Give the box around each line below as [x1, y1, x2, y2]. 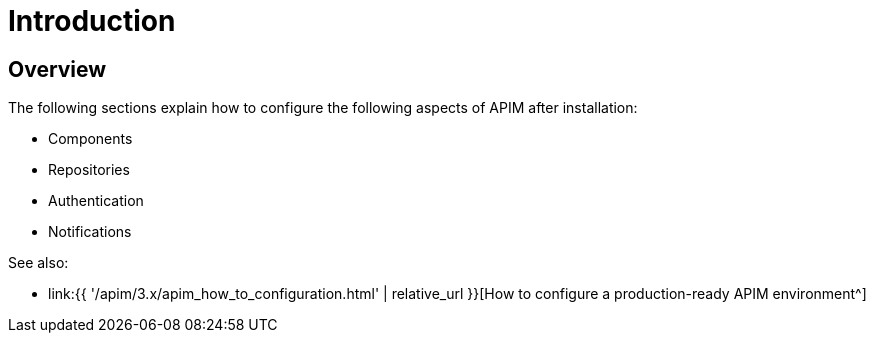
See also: [8, 254, 69, 272]
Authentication [48, 192, 144, 210]
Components [48, 130, 133, 148]
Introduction [8, 4, 176, 38]
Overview [8, 56, 107, 82]
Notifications [48, 223, 132, 241]
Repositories [48, 161, 130, 179]
